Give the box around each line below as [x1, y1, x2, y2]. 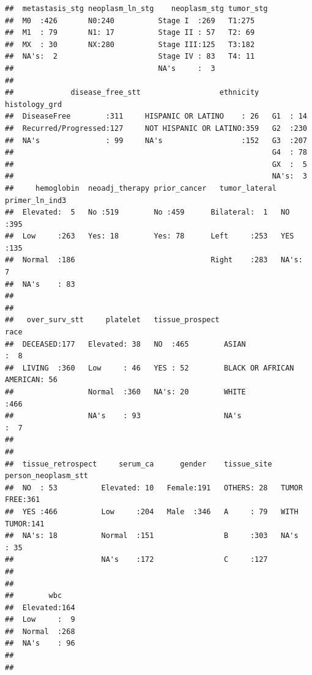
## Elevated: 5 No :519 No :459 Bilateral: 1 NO [5, 208, 290, 217]
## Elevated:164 [5, 603, 75, 612]
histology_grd [5, 100, 62, 109]
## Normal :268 [5, 627, 75, 636]
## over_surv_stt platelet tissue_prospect [5, 315, 220, 325]
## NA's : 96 [5, 639, 75, 648]
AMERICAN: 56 [5, 375, 58, 385]
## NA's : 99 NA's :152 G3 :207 [5, 136, 307, 145]
